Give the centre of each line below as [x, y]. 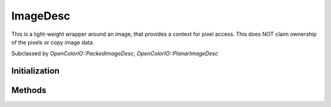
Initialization [36, 71]
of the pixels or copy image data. [53, 42]
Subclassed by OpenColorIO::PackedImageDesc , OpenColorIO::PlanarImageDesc [115, 53]
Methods [29, 90]
